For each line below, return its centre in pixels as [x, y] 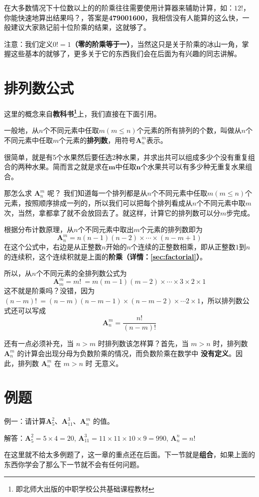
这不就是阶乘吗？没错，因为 [49, 291]
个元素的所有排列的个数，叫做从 [189, 130]
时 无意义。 [104, 363]
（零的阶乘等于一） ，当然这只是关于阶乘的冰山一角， [156, 44]
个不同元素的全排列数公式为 [81, 273]
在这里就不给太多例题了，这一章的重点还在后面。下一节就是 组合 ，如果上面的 [129, 454]
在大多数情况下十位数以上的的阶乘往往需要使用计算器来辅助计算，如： [119, 7]
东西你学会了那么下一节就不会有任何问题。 [74, 464]
